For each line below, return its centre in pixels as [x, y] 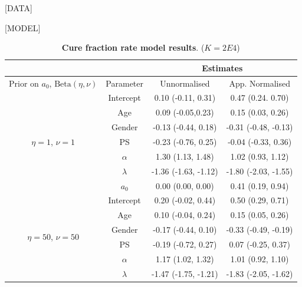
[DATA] [19, 8]
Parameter [125, 83]
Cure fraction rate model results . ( [133, 47]
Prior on [24, 83]
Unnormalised [185, 83]
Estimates [222, 67]
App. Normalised [260, 83]
